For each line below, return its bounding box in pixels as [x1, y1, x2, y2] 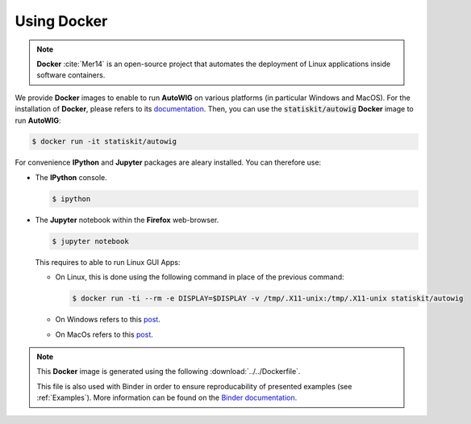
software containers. [36, 70, 106, 80]
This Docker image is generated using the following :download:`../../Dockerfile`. [36, 367, 301, 376]
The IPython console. [35, 172, 108, 182]
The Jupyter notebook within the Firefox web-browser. [35, 215, 219, 225]
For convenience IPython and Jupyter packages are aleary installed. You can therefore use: [15, 157, 322, 167]
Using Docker [15, 12, 108, 30]
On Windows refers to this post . [55, 315, 160, 325]
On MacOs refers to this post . [55, 330, 153, 339]
